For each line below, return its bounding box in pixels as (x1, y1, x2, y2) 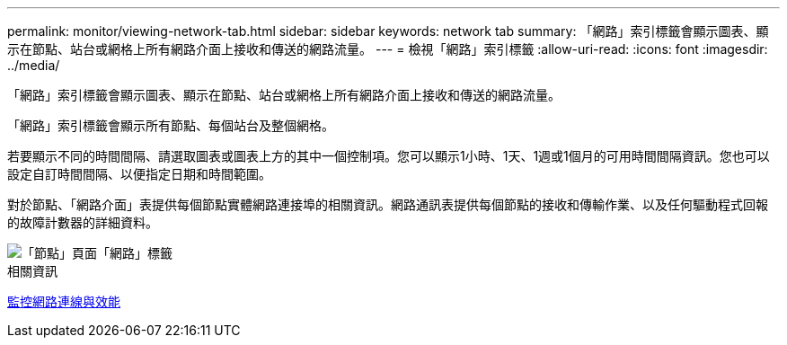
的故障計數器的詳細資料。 (7, 215, 158, 230)
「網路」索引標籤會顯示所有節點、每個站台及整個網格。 (7, 118, 334, 133)
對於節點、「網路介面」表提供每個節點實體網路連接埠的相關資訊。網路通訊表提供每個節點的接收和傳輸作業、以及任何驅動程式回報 (7, 197, 768, 212)
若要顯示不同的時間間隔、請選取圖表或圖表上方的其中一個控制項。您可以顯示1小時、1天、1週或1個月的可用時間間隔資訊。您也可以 (7, 148, 770, 164)
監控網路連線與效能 (7, 294, 120, 309)
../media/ (7, 57, 60, 73)
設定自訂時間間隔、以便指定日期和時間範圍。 (7, 166, 271, 181)
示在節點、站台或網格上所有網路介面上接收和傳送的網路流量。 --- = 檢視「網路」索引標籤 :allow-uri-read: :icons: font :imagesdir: (7, 41, 768, 57)
